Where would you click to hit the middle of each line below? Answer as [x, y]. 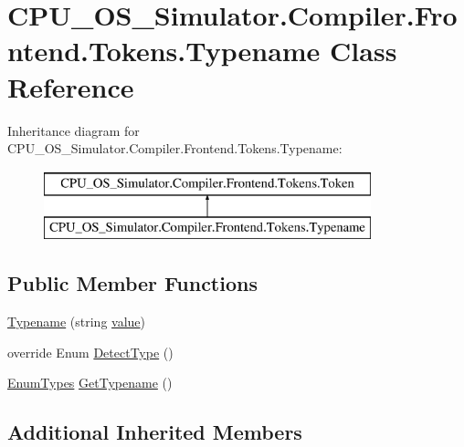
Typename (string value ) [77, 322]
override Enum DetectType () [90, 352]
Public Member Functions [132, 283]
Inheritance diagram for [74, 130]
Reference [71, 86]
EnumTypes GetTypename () [90, 383]
